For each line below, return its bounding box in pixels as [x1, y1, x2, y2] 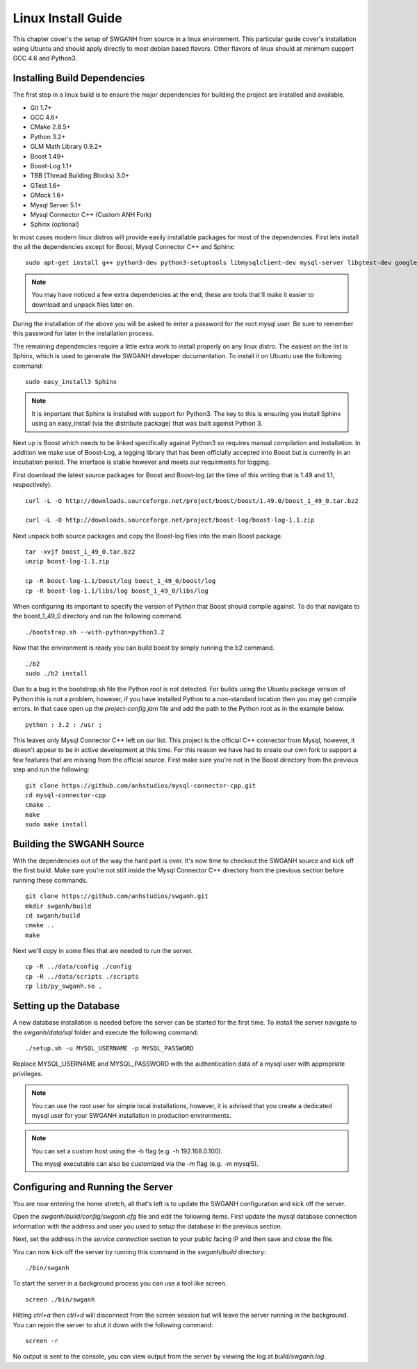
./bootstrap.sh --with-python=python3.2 [25, 628, 165, 636]
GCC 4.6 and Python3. [13, 54, 78, 63]
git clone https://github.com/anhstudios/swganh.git [25, 892, 208, 900]
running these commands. [13, 876, 88, 884]
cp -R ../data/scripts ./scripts [25, 972, 139, 980]
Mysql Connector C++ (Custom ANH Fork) [30, 210, 152, 218]
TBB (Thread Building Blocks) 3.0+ [30, 171, 130, 180]
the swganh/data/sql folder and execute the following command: [13, 1028, 199, 1036]
